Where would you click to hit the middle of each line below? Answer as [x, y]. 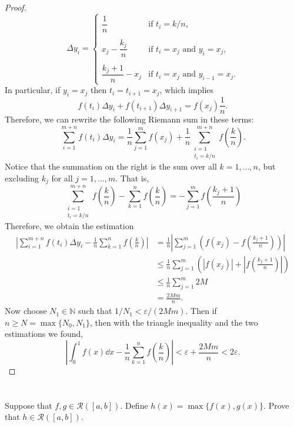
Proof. [16, 7]
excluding [22, 178]
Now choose [26, 311]
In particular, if [33, 90]
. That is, [132, 178]
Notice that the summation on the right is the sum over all [111, 166]
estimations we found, [44, 334]
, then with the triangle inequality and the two [174, 322]
